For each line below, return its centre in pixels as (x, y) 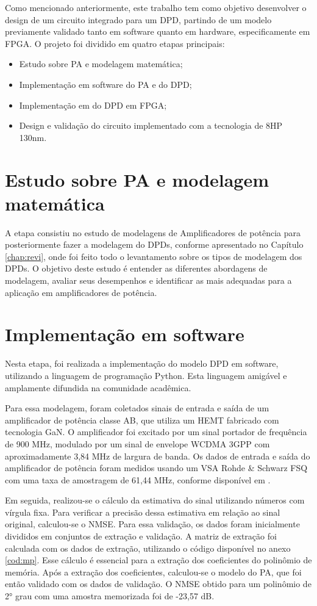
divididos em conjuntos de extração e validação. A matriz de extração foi (141, 536)
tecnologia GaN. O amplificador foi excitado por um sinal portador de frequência (156, 432)
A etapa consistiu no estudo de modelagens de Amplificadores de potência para (153, 232)
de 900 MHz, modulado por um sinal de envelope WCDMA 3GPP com (137, 443)
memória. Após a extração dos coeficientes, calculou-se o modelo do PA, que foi (153, 572)
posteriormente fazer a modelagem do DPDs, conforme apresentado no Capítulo (154, 244)
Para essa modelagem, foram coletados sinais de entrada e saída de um (137, 408)
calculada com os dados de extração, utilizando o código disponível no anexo (148, 548)
